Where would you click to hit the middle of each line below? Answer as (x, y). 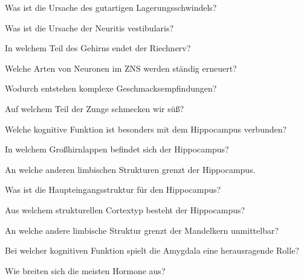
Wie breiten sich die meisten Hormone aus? (85, 270)
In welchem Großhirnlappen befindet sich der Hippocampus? (117, 149)
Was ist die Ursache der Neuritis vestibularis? (89, 27)
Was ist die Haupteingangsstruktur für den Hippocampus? (113, 190)
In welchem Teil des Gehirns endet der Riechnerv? (98, 48)
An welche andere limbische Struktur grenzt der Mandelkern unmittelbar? (142, 230)
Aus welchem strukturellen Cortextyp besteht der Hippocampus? (125, 209)
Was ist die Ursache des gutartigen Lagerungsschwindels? (111, 7)
